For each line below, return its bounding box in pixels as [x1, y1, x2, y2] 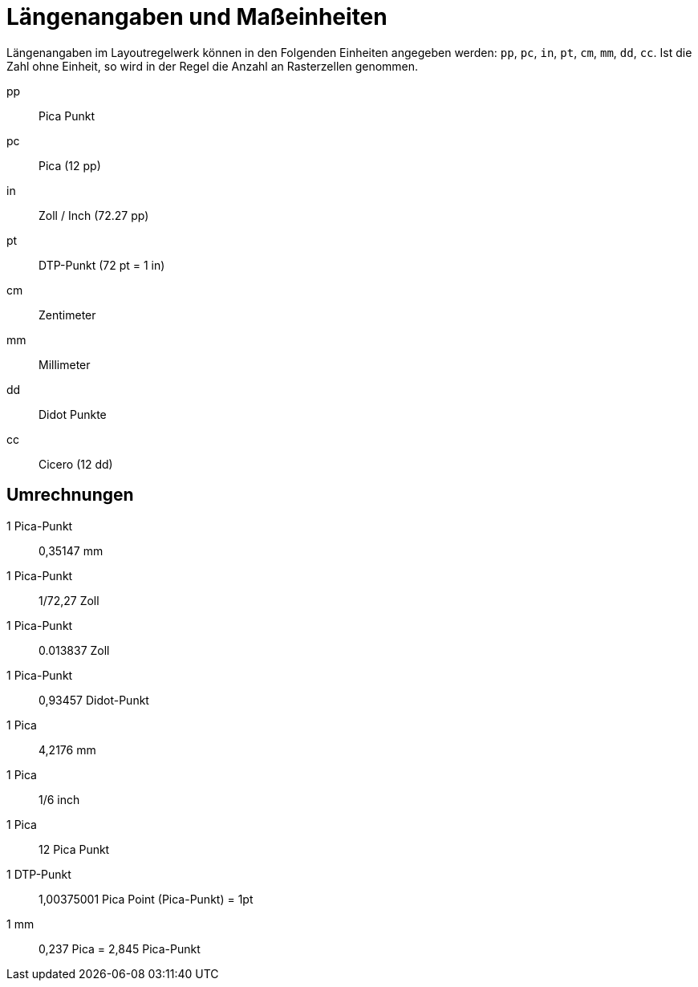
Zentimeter [39, 307, 96, 322]
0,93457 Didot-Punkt [39, 693, 149, 707]
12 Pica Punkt [39, 842, 110, 856]
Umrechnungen [6, 485, 134, 506]
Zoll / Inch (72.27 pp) [39, 208, 149, 222]
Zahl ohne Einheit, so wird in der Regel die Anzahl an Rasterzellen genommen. [6, 59, 419, 73]
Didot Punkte [39, 407, 107, 421]
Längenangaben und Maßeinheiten [6, 3, 388, 30]
